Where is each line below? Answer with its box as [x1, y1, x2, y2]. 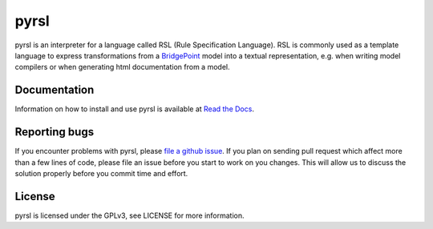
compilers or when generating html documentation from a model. [14, 62, 230, 72]
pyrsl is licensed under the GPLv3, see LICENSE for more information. [14, 211, 245, 220]
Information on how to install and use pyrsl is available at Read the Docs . [14, 104, 254, 114]
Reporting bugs [14, 125, 95, 139]
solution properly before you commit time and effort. [14, 168, 188, 178]
